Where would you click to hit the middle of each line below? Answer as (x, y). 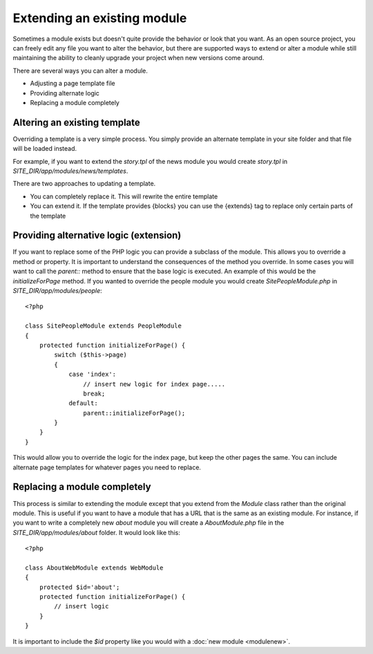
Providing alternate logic (65, 93)
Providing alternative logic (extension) (97, 235)
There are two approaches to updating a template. (84, 184)
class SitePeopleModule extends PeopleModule (104, 326)
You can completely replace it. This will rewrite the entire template (124, 196)
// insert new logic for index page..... (154, 384)
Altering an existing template (77, 122)
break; (94, 393)
